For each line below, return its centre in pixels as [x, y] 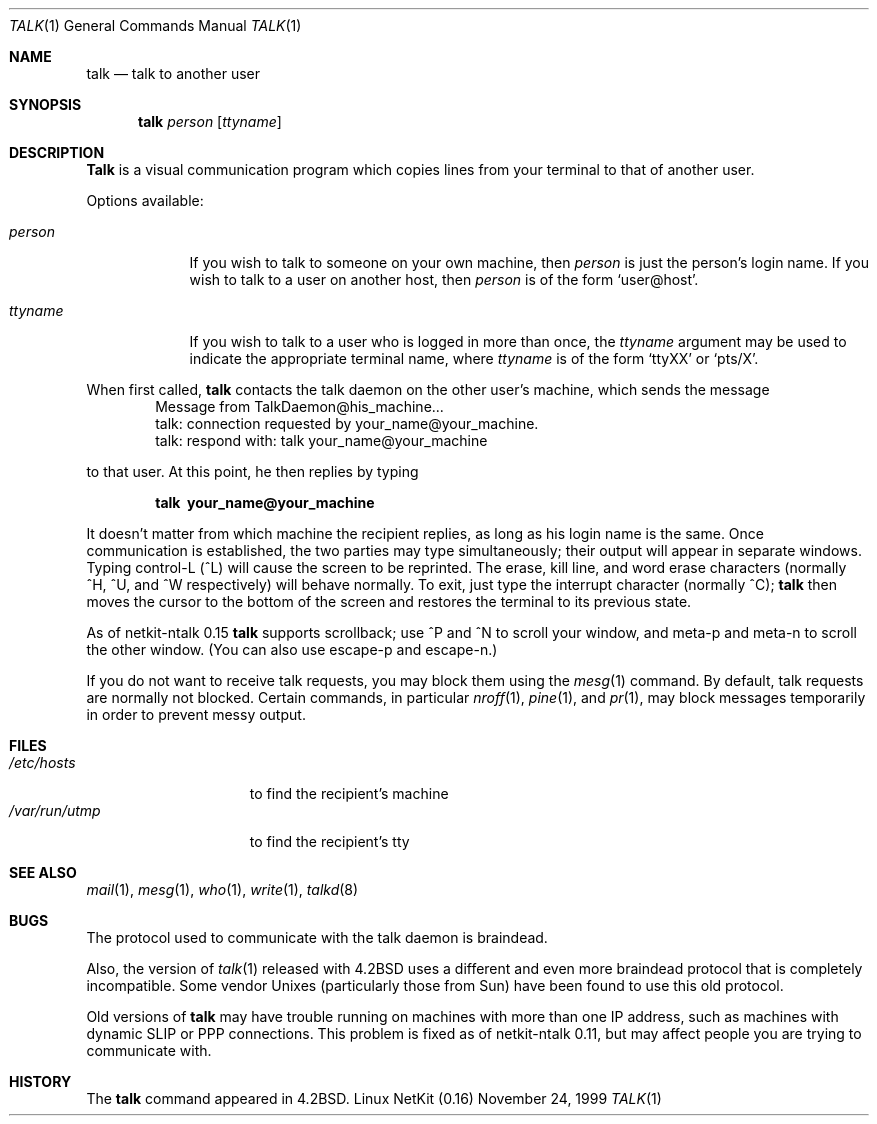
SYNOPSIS [45, 104]
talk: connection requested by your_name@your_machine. [347, 423]
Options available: [145, 200]
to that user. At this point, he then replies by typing [252, 471]
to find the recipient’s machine [349, 793]
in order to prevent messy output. [196, 714]
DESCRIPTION [57, 152]
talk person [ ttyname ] [210, 121]
